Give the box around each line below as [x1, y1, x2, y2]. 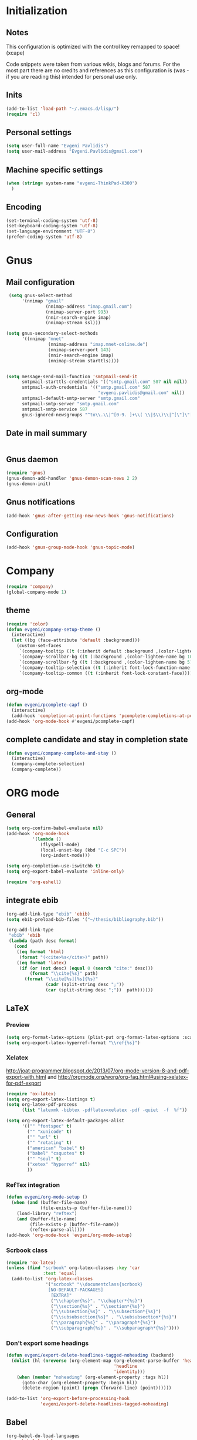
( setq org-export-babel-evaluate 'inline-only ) [6, 869, 125, 874]
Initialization [6, 4, 67, 18]
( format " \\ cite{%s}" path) [29, 971, 98, 977]
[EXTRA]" [50, 1292, 72, 1298]
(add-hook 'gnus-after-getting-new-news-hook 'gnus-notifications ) [6, 513, 175, 519]
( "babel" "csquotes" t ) [27, 1150, 85, 1156]
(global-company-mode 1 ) [6, 589, 67, 595]
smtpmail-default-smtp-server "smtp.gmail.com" [21, 395, 141, 401]
